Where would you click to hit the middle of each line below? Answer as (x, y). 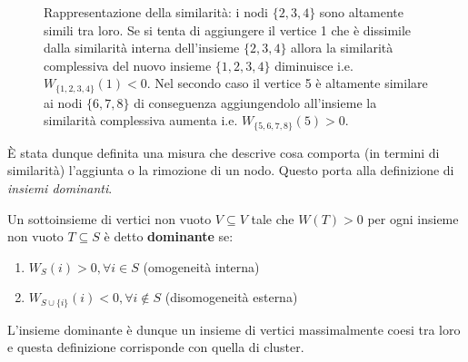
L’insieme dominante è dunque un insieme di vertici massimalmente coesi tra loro (234, 329)
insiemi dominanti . (60, 188)
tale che (273, 218)
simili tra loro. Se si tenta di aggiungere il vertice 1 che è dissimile (228, 29)
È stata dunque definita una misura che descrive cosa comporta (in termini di (224, 152)
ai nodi (63, 102)
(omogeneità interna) (201, 266)
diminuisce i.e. (314, 65)
